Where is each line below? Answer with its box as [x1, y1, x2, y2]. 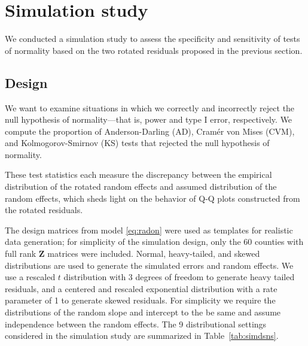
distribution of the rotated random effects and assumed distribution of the [5, 180, 277, 193]
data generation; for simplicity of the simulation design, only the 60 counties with [5, 235, 304, 248]
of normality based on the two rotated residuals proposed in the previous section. [5, 44, 303, 56]
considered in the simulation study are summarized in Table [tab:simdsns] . [5, 329, 279, 342]
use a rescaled [5, 271, 56, 283]
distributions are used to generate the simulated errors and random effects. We [5, 259, 294, 271]
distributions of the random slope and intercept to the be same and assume [5, 306, 281, 318]
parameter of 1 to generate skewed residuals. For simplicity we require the [5, 294, 276, 306]
